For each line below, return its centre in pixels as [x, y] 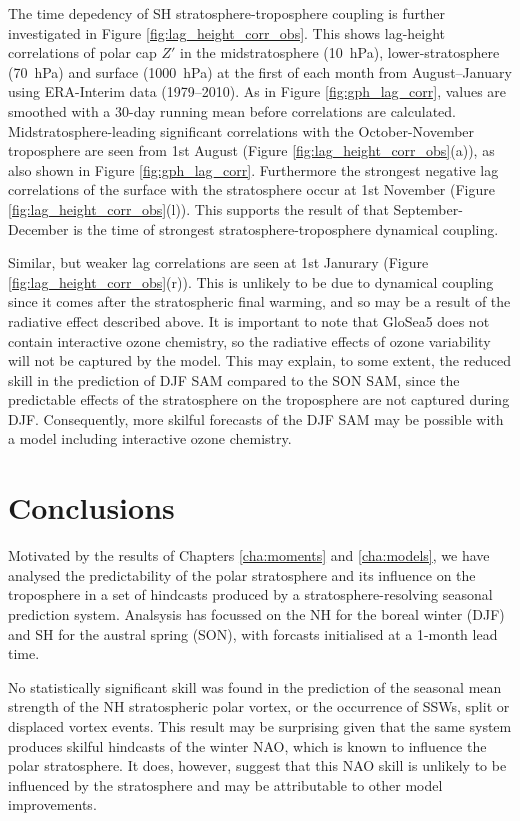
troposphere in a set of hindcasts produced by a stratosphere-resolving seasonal [250, 594]
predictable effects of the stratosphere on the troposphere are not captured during [259, 399]
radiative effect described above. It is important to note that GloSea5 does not [249, 320]
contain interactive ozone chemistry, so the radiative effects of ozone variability [249, 340]
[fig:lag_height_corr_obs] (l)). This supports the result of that [198, 208]
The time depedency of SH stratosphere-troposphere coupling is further [226, 13]
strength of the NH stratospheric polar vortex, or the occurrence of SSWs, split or [259, 706]
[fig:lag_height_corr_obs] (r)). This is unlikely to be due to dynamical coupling [251, 281]
